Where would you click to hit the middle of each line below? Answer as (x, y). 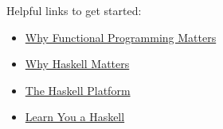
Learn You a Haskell (75, 117)
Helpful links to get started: (74, 10)
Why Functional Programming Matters (121, 37)
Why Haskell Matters (77, 64)
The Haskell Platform (78, 90)
